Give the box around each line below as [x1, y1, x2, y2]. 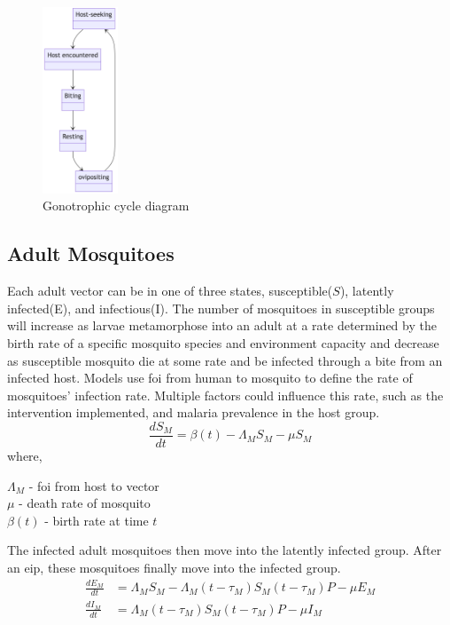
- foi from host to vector [28, 476, 159, 494]
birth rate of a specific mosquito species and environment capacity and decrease [7, 333, 439, 352]
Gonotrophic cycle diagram [43, 196, 190, 215]
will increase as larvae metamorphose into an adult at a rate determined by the [7, 316, 437, 335]
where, [7, 446, 43, 464]
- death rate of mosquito [19, 494, 151, 512]
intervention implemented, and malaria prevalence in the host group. [7, 403, 380, 422]
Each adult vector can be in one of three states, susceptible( [7, 281, 333, 300]
